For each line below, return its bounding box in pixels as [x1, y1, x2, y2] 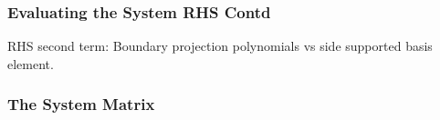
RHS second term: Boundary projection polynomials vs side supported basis [7, 36, 433, 55]
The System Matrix [7, 93, 155, 115]
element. [7, 54, 54, 73]
